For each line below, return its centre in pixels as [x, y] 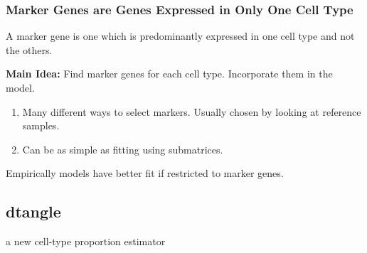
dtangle [33, 211]
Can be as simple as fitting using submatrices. [123, 149]
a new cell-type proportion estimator [86, 241]
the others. [29, 49]
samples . [41, 125]
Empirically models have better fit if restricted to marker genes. [145, 173]
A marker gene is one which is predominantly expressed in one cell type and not [180, 36]
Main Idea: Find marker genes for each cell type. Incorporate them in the [169, 74]
